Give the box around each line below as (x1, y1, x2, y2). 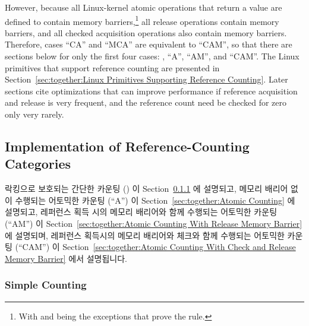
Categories (5, 154, 71, 173)
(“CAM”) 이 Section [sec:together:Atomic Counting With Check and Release (15, 240, 296, 253)
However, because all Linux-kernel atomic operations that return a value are (5, 1, 282, 13)
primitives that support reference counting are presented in (5, 61, 220, 74)
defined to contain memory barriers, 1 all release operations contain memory (5, 13, 279, 27)
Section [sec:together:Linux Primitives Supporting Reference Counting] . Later (5, 73, 288, 86)
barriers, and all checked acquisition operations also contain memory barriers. (5, 26, 287, 39)
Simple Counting (5, 277, 87, 292)
